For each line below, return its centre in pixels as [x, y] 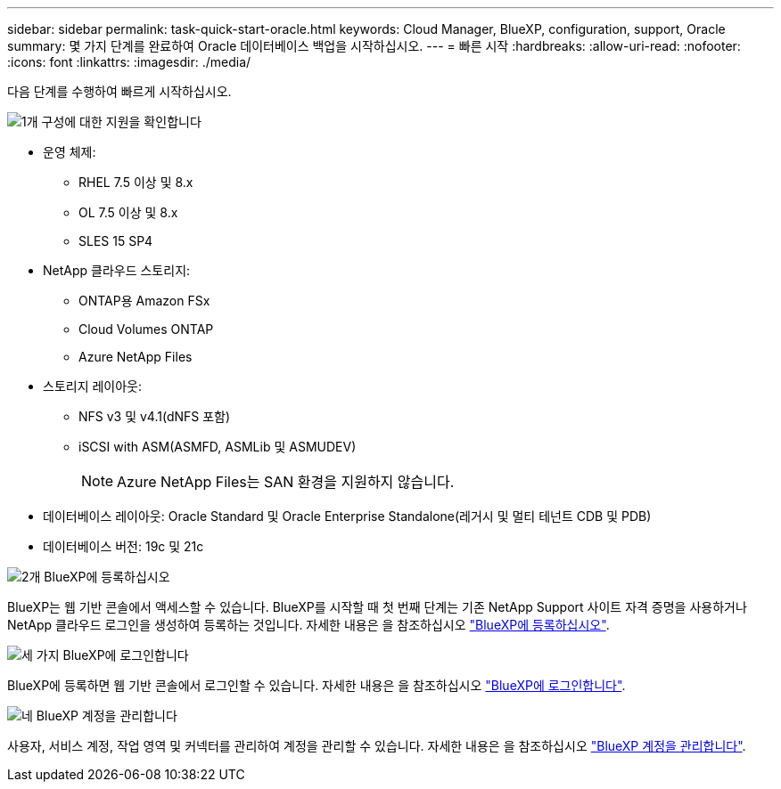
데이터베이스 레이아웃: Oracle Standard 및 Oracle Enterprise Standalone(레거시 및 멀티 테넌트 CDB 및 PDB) [347, 516]
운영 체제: [70, 152]
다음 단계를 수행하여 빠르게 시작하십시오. [119, 91]
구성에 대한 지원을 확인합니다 [121, 122]
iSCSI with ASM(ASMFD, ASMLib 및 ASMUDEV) [218, 447]
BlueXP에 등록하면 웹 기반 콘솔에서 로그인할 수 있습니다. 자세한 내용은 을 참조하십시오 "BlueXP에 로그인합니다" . [317, 685]
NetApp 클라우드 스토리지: [117, 270]
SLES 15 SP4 [116, 241]
